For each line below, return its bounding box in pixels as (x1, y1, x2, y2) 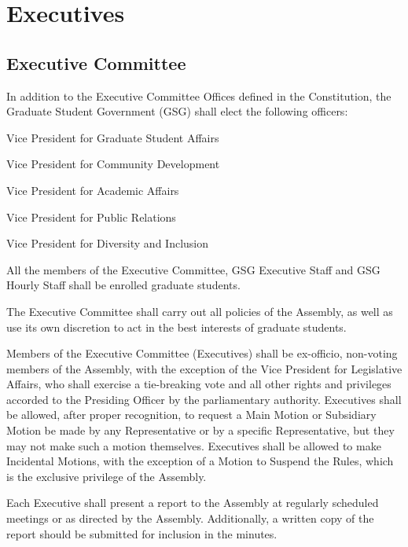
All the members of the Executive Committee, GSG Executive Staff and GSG (6, 261, 380, 277)
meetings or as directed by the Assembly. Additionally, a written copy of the (6, 510, 374, 527)
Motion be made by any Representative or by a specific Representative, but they (6, 422, 395, 439)
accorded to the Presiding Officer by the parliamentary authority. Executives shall (6, 391, 402, 407)
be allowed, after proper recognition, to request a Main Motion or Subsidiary (6, 406, 377, 423)
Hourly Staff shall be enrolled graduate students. (6, 277, 241, 293)
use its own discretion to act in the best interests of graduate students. (6, 318, 347, 335)
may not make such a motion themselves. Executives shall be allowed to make (6, 437, 381, 453)
